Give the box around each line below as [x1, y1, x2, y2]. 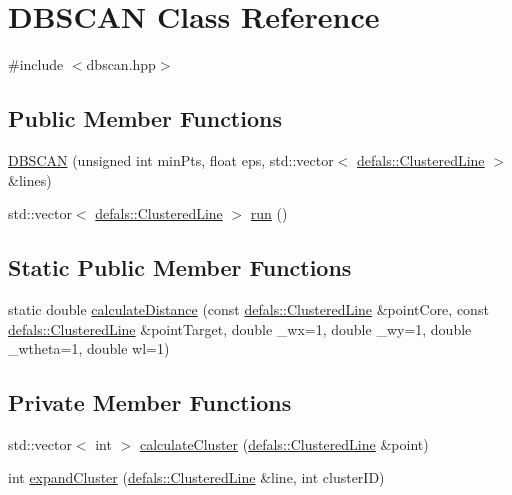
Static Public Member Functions [8, 252, 352, 283]
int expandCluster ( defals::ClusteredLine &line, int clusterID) [8, 467, 385, 488]
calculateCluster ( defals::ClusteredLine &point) [139, 433, 429, 454]
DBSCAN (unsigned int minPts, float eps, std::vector [8, 149, 334, 170]
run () [250, 203, 288, 224]
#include [8, 54, 64, 75]
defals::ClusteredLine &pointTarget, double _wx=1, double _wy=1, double [8, 318, 472, 339]
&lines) [8, 169, 52, 190]
